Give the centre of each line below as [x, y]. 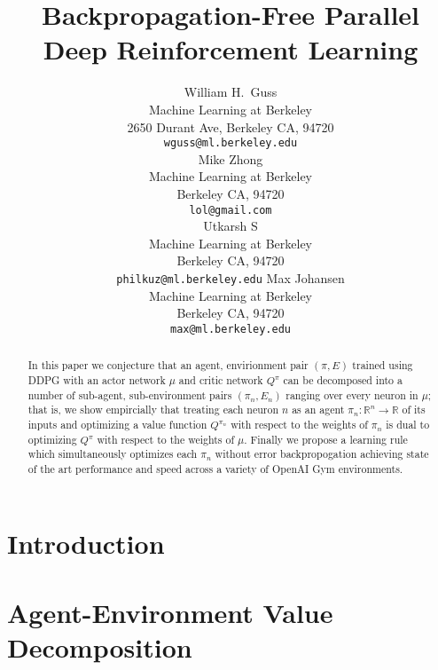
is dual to [408, 424]
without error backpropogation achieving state [322, 454]
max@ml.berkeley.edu [231, 329]
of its [414, 410]
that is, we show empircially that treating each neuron [153, 410]
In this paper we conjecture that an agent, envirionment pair [168, 365]
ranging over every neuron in [352, 394]
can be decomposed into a [343, 379]
